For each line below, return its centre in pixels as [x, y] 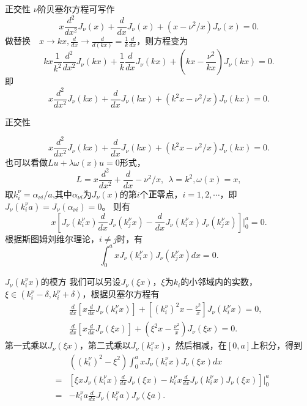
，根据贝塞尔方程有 [121, 294]
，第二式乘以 [105, 345]
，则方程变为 [162, 41]
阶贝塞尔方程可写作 [76, 9]
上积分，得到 [277, 345]
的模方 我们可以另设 [81, 282]
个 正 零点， [161, 194]
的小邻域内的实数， [219, 282]
